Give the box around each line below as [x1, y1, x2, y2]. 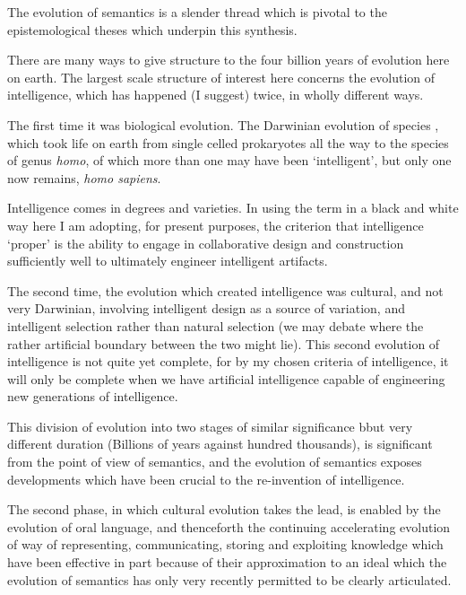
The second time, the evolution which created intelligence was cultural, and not [7, 281, 444, 300]
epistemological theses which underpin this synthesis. [7, 20, 298, 39]
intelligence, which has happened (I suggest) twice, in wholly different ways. [7, 85, 424, 104]
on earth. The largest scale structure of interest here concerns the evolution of [7, 67, 436, 86]
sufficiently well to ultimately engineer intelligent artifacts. [7, 251, 328, 270]
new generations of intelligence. [7, 387, 178, 406]
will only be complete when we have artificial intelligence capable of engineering [7, 369, 445, 388]
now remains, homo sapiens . [7, 168, 161, 187]
